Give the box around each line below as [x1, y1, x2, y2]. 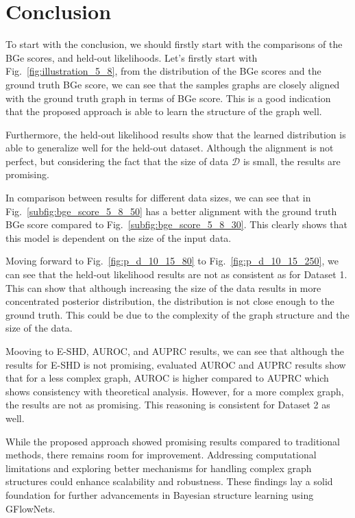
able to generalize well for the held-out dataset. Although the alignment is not [5, 140, 334, 155]
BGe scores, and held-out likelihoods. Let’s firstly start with [5, 50, 258, 64]
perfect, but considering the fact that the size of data [5, 153, 229, 168]
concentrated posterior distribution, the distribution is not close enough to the [5, 294, 334, 308]
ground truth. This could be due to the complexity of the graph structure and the [5, 307, 350, 321]
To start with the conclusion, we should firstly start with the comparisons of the [5, 37, 343, 51]
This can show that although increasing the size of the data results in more [5, 280, 321, 295]
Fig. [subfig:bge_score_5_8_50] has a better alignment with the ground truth [5, 203, 337, 218]
